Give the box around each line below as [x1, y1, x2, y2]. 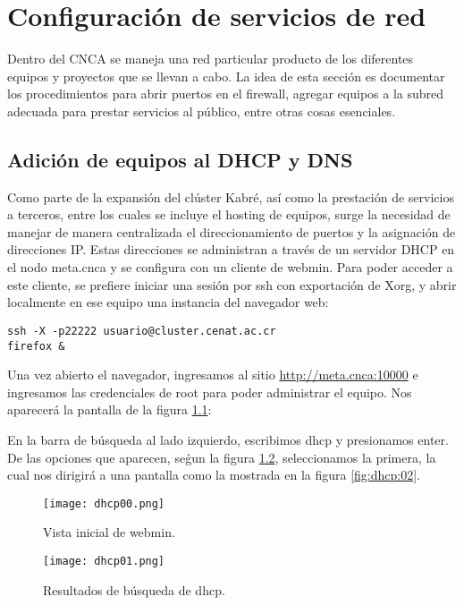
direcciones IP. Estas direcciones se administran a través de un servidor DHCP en [7, 240, 455, 259]
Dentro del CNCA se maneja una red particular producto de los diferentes [7, 49, 414, 68]
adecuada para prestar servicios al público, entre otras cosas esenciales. [7, 101, 396, 120]
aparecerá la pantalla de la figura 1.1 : [7, 400, 212, 419]
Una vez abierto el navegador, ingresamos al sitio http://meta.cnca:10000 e [7, 365, 418, 384]
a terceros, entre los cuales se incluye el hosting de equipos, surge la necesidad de [7, 205, 451, 224]
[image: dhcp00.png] [43, 497, 165, 510]
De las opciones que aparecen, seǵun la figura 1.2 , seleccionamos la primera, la [7, 447, 436, 466]
